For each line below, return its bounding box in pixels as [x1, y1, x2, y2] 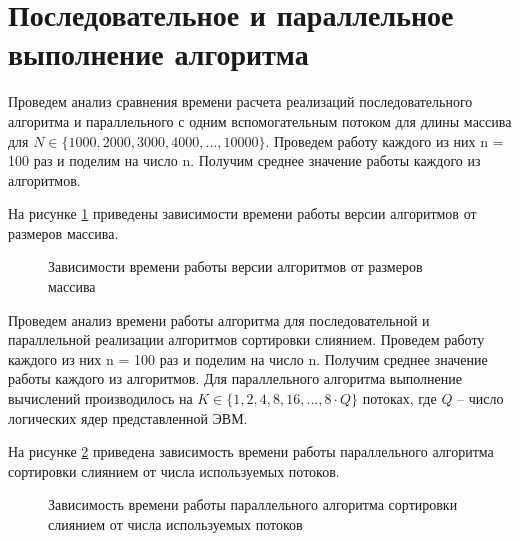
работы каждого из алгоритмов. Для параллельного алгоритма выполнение [8, 368, 462, 389]
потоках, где [362, 388, 437, 409]
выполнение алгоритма [8, 33, 309, 74]
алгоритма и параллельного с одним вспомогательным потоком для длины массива [8, 110, 512, 131]
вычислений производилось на [8, 388, 193, 409]
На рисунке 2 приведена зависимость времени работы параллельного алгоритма [8, 441, 494, 462]
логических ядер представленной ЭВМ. [8, 407, 248, 428]
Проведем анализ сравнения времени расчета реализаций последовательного [8, 91, 473, 112]
